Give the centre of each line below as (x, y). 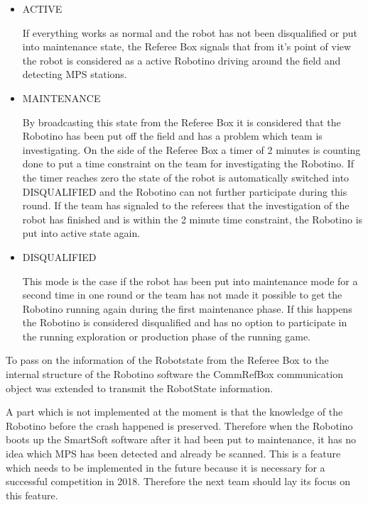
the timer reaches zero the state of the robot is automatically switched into (186, 177)
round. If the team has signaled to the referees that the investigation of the (186, 205)
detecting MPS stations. (75, 74)
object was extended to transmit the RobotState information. (140, 388)
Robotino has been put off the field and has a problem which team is (172, 136)
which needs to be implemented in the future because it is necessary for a (166, 467)
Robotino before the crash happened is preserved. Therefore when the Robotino (179, 425)
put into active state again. (81, 233)
